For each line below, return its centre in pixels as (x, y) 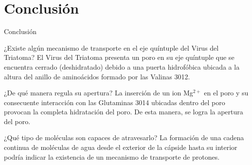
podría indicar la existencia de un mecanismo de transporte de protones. (112, 156)
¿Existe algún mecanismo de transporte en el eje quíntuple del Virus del (111, 47)
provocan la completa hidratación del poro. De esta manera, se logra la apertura (124, 112)
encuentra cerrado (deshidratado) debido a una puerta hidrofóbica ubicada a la (122, 66)
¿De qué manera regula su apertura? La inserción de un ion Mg (99, 93)
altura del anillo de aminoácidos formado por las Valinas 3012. (97, 76)
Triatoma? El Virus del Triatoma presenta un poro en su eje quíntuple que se (119, 57)
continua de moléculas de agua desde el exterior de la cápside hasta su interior (121, 147)
